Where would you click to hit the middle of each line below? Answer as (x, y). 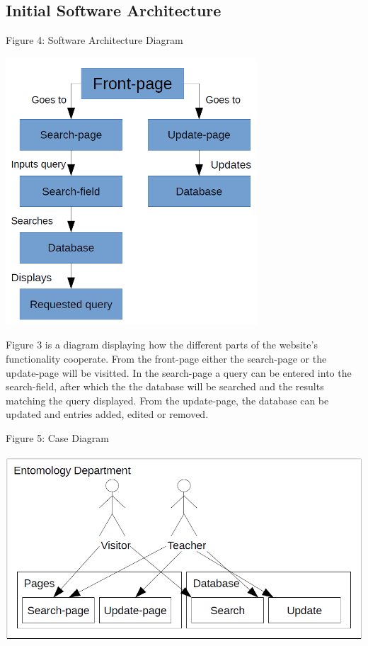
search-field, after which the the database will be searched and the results (165, 386)
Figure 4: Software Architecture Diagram (94, 40)
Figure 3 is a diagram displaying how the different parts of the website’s (162, 345)
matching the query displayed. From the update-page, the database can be (167, 400)
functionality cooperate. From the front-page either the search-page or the (166, 358)
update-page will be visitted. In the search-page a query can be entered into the (179, 372)
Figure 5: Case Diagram (57, 437)
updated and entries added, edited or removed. (107, 414)
